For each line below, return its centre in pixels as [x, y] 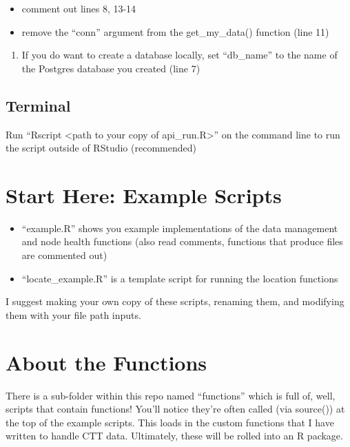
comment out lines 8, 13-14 [79, 8]
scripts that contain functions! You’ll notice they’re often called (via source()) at [175, 409]
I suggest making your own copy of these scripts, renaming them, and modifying [175, 301]
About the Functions [106, 362]
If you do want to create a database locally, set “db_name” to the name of [179, 55]
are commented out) [64, 255]
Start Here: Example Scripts [144, 195]
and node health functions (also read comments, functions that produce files [182, 241]
